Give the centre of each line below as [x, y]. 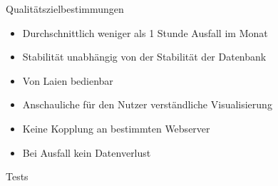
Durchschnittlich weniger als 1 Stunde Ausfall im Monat [145, 32]
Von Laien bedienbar [68, 80]
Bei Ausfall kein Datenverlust [87, 152]
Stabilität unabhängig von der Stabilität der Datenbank [144, 57]
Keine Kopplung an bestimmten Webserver [116, 128]
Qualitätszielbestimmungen [65, 9]
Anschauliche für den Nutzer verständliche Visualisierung [147, 104]
